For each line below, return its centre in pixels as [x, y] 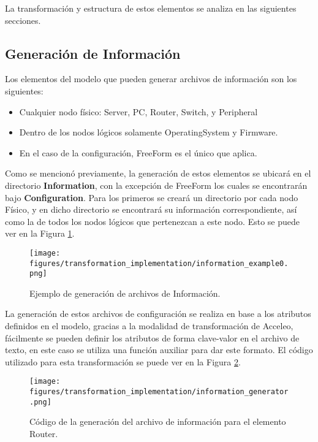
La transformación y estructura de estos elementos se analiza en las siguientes [151, 8]
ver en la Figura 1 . [40, 233]
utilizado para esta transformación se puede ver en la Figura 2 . [123, 361]
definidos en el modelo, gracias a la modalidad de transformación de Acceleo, [149, 326]
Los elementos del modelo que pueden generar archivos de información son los [151, 79]
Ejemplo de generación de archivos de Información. [125, 293]
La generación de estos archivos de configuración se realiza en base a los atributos [158, 314]
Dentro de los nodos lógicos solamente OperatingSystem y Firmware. [149, 132]
